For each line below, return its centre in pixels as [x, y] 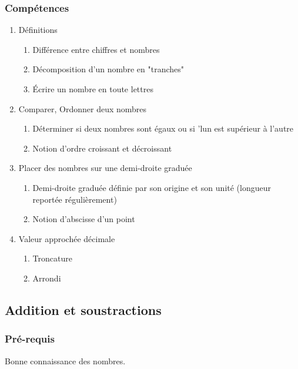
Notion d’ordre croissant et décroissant [102, 148]
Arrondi [47, 278]
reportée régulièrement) [75, 199]
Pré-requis [30, 339]
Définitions [38, 30]
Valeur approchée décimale [67, 238]
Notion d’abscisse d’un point [84, 219]
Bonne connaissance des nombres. [65, 360]
